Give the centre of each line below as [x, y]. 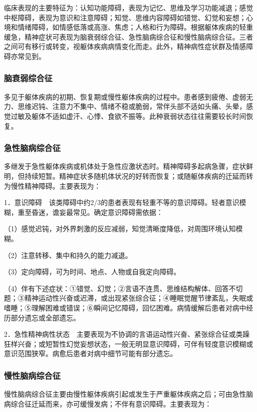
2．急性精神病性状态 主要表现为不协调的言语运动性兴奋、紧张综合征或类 [123, 334]
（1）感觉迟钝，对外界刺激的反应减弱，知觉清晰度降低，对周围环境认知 [120, 229]
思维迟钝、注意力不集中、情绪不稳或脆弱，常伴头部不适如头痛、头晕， [132, 106]
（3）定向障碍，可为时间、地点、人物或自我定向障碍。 [92, 272]
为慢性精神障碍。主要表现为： [52, 185]
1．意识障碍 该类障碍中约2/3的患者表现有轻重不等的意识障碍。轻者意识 [122, 202]
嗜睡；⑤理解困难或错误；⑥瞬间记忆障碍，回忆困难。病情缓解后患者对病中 [125, 307]
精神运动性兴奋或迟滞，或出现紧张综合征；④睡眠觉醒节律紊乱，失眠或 [139, 298]
